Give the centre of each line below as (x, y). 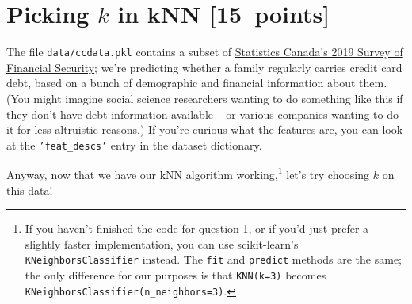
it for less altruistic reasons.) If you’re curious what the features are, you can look (205, 129)
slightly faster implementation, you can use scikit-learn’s (162, 243)
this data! (30, 190)
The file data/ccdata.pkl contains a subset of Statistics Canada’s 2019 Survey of (205, 52)
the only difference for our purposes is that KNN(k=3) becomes (175, 275)
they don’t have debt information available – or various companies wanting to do (202, 114)
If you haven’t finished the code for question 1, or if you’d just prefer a (197, 228)
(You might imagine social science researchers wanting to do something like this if (205, 98)
